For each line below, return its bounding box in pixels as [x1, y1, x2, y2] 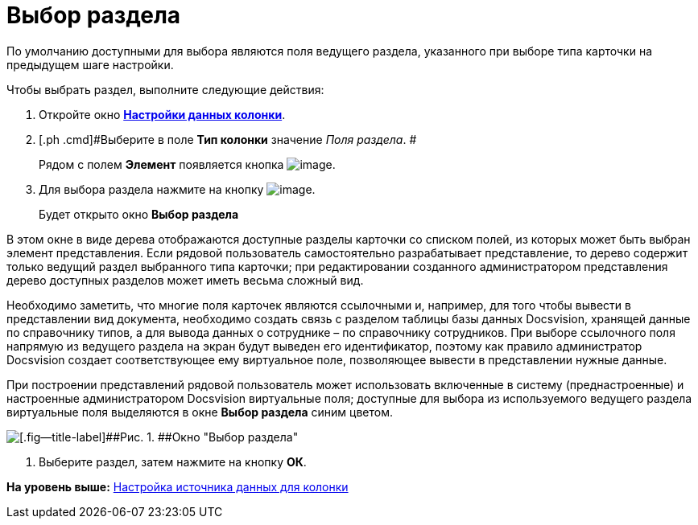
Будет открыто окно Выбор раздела [39, 207, 239, 221]
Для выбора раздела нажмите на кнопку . [39, 182, 316, 196]
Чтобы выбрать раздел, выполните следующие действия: [6, 82, 324, 96]
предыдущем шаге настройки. [6, 57, 174, 72]
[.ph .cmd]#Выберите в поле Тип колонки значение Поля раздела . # [39, 132, 417, 146]
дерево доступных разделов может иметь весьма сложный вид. [6, 273, 364, 287]
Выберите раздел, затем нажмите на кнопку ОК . [39, 454, 307, 469]
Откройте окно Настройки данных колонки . [39, 107, 286, 121]
